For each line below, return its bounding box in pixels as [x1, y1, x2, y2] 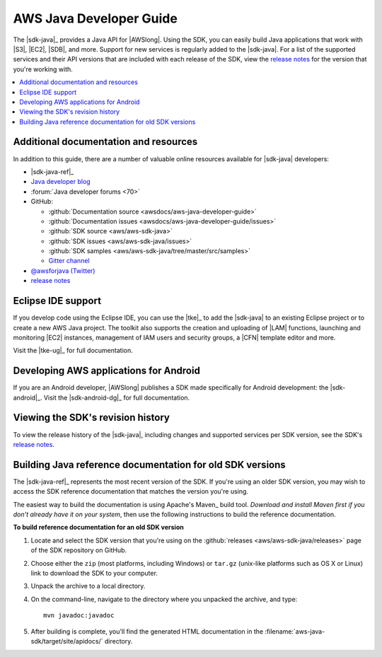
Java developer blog [30, 178, 91, 186]
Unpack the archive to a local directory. [30, 582, 146, 591]
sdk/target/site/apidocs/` [30, 636, 103, 645]
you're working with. [13, 64, 74, 74]
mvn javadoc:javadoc [43, 612, 115, 620]
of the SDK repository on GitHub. [30, 546, 127, 554]
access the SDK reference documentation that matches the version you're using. [13, 487, 249, 496]
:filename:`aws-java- [265, 627, 325, 636]
